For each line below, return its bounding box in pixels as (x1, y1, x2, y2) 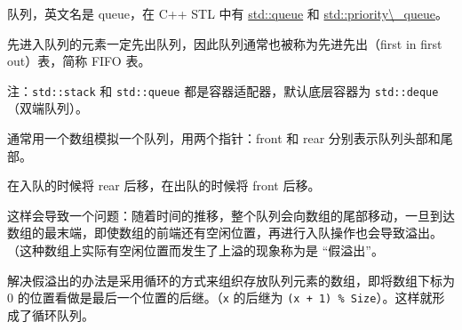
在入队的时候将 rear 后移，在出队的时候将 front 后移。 (7, 176, 321, 195)
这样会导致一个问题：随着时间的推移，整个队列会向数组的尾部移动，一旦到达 (7, 205, 455, 224)
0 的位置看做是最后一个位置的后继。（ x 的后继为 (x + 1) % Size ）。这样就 (7, 288, 433, 307)
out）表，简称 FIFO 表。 (7, 52, 151, 70)
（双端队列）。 (7, 99, 88, 117)
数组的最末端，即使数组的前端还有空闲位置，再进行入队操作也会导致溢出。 (7, 223, 442, 242)
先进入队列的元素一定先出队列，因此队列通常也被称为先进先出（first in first (7, 34, 442, 52)
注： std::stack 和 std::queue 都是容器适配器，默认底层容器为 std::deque (7, 81, 439, 100)
